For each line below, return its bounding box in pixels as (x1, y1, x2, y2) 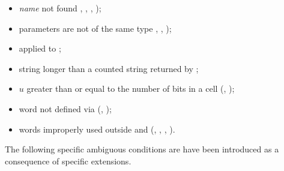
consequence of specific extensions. (5, 154, 131, 167)
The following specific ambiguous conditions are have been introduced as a (5, 143, 279, 155)
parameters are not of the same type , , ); (19, 22, 172, 34)
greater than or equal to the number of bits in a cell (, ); (26, 82, 235, 95)
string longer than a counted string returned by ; (19, 62, 199, 74)
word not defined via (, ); (19, 102, 112, 115)
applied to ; (19, 42, 61, 55)
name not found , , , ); (19, 2, 101, 14)
